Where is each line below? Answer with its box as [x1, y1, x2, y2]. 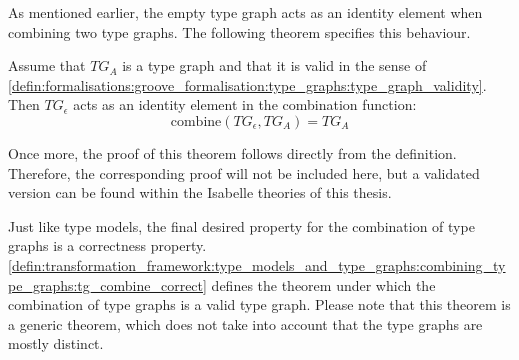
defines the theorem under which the [211, 274, 436, 295]
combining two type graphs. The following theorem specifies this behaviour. [8, 21, 471, 42]
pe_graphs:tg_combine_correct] [8, 274, 207, 295]
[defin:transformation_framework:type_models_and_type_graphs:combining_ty [8, 254, 506, 275]
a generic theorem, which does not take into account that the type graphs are [8, 313, 483, 334]
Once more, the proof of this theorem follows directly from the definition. [8, 142, 457, 163]
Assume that [8, 55, 86, 76]
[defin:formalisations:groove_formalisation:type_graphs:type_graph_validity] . [8, 74, 487, 95]
